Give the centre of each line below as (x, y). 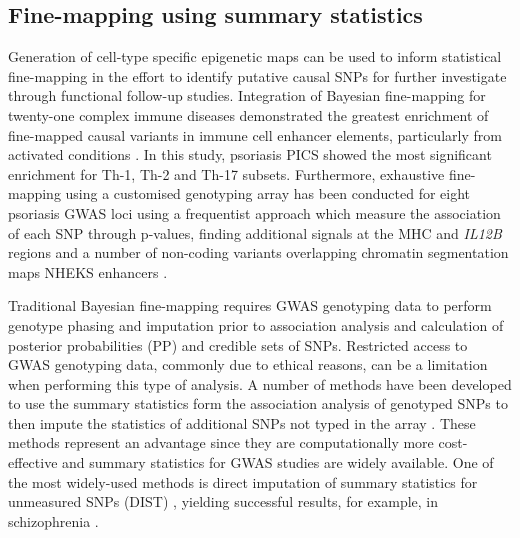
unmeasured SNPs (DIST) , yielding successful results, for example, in (223, 501)
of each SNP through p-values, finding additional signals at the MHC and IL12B (255, 232)
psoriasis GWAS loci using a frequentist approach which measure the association (254, 212)
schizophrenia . (53, 520)
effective (33, 462)
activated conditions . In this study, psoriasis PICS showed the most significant (250, 154)
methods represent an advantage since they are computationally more (221, 442)
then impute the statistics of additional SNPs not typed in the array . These (242, 422)
